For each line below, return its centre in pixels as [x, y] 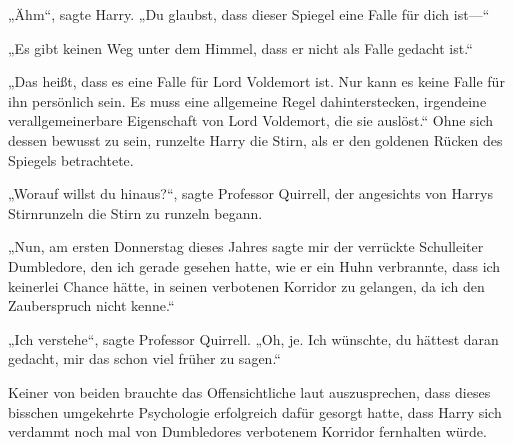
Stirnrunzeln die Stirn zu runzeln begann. [135, 212]
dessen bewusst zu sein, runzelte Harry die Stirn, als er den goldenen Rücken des [255, 139]
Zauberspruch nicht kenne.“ [91, 305]
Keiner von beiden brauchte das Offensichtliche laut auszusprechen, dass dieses [249, 391]
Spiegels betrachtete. [71, 159]
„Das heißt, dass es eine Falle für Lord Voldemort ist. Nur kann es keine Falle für [256, 81]
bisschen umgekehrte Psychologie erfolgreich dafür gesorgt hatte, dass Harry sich [255, 411]
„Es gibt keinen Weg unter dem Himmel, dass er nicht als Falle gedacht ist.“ [240, 47]
